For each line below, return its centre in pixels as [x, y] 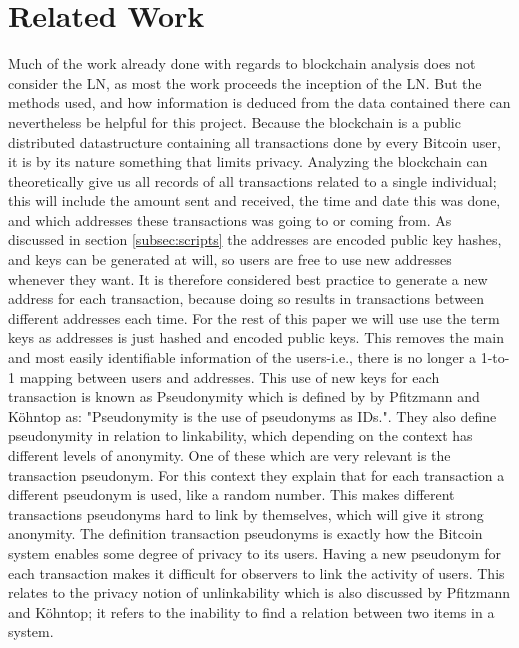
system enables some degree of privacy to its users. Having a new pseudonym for [255, 552]
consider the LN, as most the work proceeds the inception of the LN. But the [245, 82]
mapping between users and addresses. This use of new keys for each [229, 376]
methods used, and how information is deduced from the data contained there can [259, 102]
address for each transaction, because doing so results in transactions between [246, 298]
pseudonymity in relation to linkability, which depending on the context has [240, 435]
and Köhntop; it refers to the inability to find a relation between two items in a [251, 611]
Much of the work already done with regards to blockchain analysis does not [242, 63]
